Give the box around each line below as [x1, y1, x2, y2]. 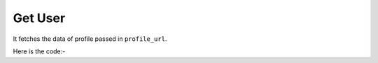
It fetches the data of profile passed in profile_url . [13, 35, 167, 43]
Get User [13, 10, 66, 26]
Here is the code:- [13, 47, 66, 55]
